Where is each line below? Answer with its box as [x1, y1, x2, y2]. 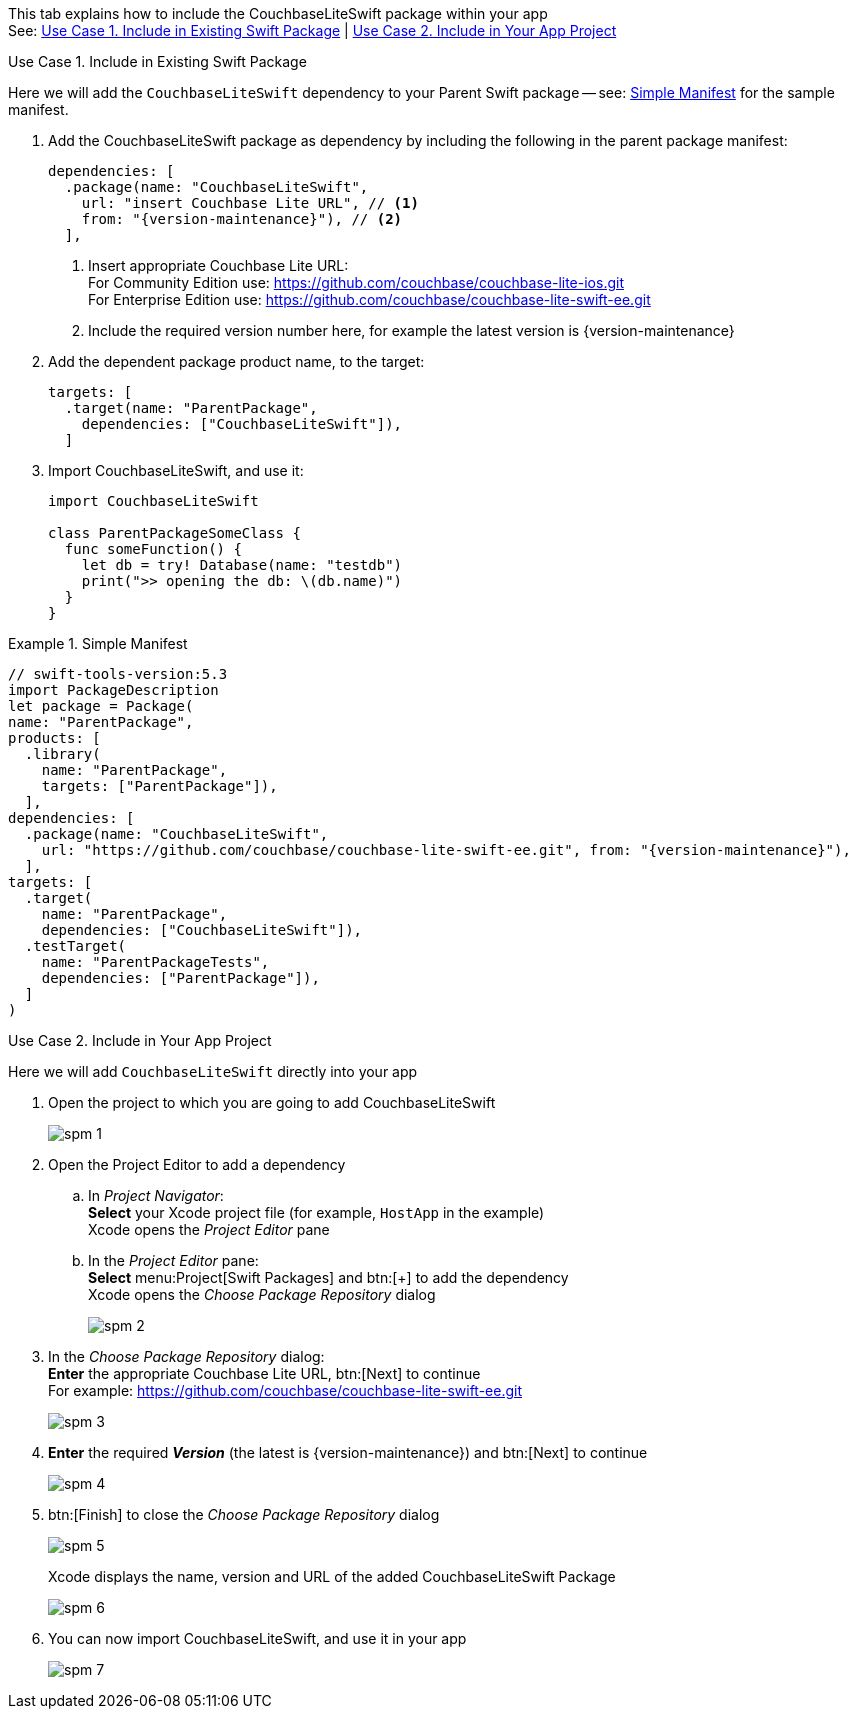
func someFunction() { [64, 541, 242, 557]
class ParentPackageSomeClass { [48, 525, 301, 541]
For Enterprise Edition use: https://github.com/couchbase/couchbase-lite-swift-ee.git [88, 291, 651, 308]
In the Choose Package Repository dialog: [48, 1348, 325, 1365]
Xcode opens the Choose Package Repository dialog [88, 1286, 436, 1303]
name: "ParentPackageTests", [41, 954, 270, 970]
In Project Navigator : [88, 1187, 224, 1204]
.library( [24, 746, 101, 762]
